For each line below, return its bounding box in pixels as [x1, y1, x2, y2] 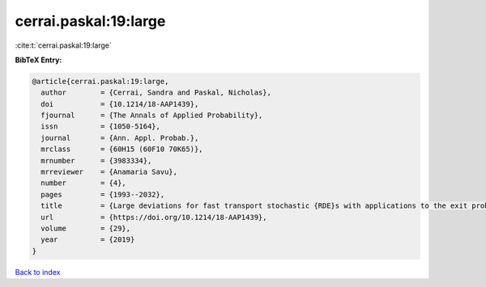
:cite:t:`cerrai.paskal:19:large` [15, 40, 113, 50]
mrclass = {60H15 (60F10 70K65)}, [40, 145, 203, 154]
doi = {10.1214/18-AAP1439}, [40, 99, 199, 108]
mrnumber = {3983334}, [40, 156, 152, 165]
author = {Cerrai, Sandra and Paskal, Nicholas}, [40, 88, 271, 97]
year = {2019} [40, 235, 135, 244]
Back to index [15, 267, 61, 276]
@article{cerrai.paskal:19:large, [32, 77, 169, 86]
